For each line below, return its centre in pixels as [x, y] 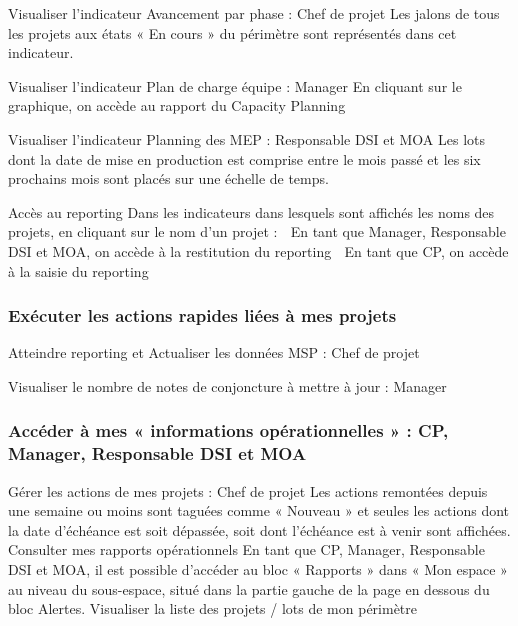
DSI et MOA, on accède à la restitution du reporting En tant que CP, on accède [258, 250]
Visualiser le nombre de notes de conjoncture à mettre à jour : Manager [227, 385]
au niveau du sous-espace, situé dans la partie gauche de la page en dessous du [249, 588]
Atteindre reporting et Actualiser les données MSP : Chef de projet [214, 352]
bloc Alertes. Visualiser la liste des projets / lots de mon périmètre [213, 608]
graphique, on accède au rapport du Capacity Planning [177, 105]
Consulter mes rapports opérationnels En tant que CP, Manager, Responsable [246, 549]
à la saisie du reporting [78, 270]
